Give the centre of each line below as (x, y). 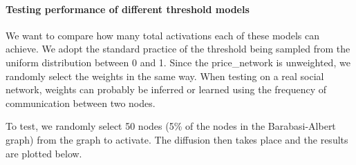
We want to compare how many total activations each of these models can (163, 35)
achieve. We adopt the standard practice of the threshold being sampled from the (178, 49)
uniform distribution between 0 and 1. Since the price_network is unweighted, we (178, 62)
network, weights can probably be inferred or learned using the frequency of (166, 89)
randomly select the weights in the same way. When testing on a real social (165, 76)
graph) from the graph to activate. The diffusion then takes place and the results (177, 139)
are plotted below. (44, 153)
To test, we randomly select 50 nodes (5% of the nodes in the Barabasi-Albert (171, 126)
